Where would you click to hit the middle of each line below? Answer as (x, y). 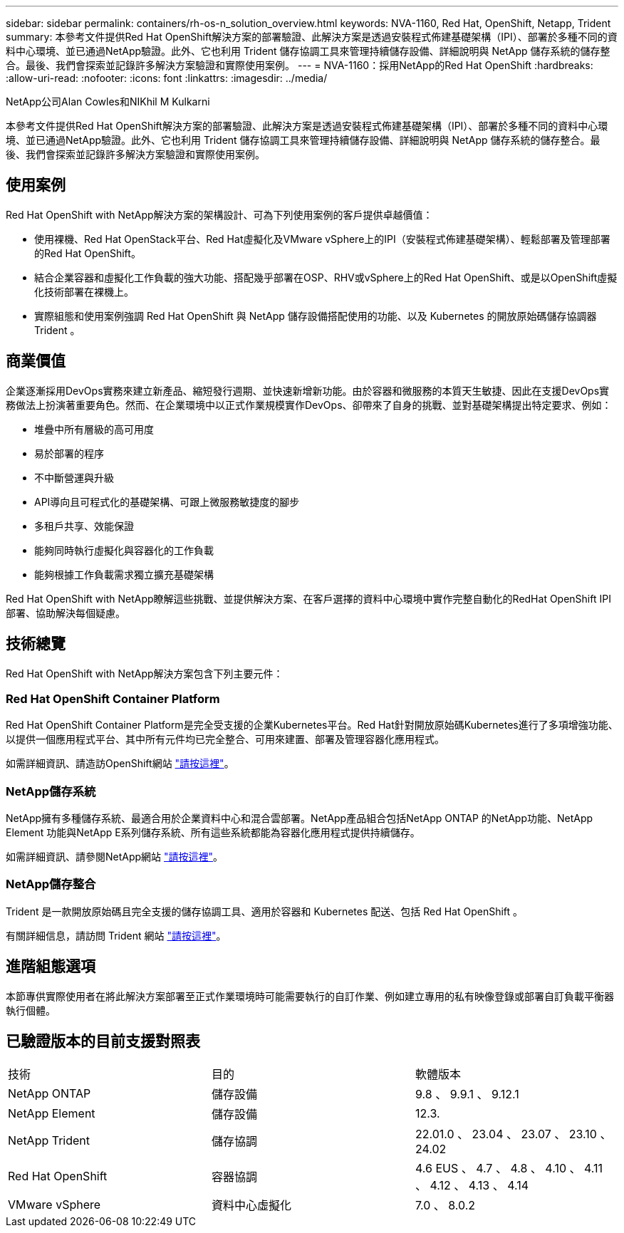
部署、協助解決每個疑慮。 (66, 613)
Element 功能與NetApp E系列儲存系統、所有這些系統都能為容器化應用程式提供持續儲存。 (213, 833)
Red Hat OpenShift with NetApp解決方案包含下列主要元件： (145, 673)
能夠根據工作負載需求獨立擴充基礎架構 (124, 574)
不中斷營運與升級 (74, 477)
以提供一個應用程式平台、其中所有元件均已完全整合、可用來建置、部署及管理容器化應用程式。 (225, 739)
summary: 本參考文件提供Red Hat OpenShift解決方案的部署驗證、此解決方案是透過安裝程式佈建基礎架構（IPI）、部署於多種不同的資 (312, 37)
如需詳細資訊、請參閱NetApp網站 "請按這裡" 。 (115, 857)
